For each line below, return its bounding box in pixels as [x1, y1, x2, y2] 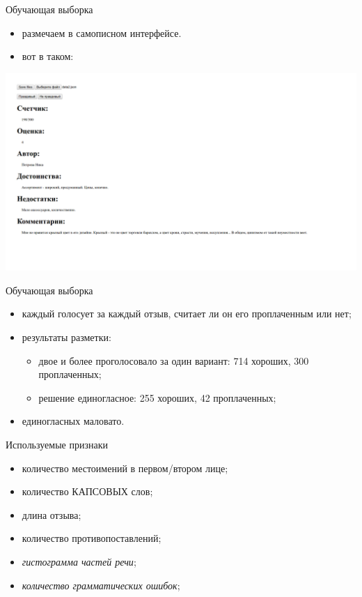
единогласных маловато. [22, 414, 125, 428]
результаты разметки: [22, 330, 111, 345]
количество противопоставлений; [22, 531, 162, 545]
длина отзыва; [22, 507, 81, 522]
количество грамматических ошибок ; [22, 577, 180, 592]
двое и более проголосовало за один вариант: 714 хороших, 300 [38, 353, 309, 368]
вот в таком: [22, 49, 74, 63]
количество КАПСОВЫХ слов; [22, 484, 153, 499]
